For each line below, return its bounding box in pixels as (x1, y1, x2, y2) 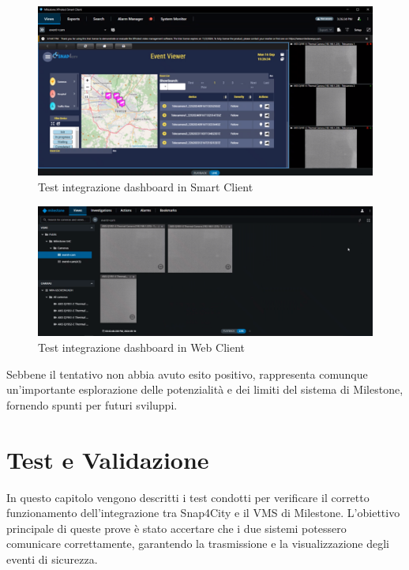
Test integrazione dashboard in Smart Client (38, 179, 253, 195)
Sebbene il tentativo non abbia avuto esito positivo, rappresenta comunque (6, 365, 368, 382)
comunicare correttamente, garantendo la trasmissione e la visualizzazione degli (6, 535, 390, 552)
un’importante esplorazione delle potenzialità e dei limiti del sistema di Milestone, (6, 381, 403, 398)
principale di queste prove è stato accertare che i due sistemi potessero (6, 519, 347, 536)
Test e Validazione (6, 443, 209, 475)
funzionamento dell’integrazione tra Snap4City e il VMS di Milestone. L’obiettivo (6, 504, 400, 521)
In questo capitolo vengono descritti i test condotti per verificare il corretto (6, 489, 370, 505)
